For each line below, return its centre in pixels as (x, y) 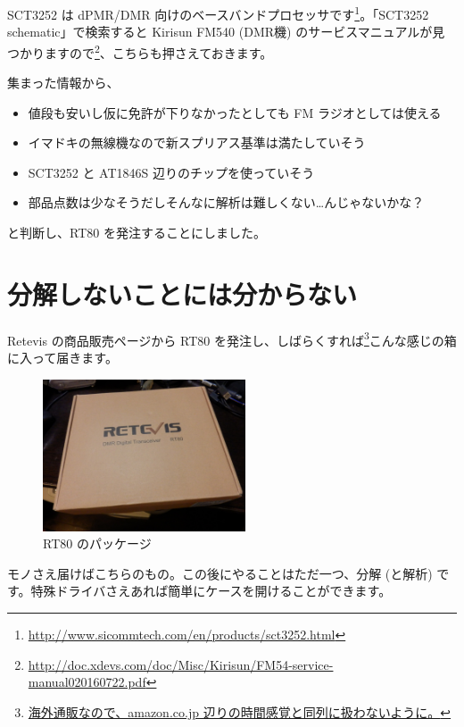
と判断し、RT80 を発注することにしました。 (137, 233)
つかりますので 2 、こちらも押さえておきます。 (140, 51)
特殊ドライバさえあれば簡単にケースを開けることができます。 (211, 591)
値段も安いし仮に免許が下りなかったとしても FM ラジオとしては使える (235, 112)
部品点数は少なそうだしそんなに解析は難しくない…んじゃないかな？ (226, 202)
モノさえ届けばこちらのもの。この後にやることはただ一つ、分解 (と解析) (220, 573)
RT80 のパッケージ (97, 543)
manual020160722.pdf (87, 682)
